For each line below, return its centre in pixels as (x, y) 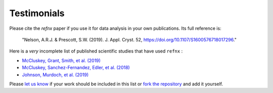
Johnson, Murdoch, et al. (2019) (55, 75)
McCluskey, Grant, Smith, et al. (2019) (61, 60)
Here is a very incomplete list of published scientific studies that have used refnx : (96, 51)
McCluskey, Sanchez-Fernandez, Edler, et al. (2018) (76, 68)
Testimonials (37, 13)
